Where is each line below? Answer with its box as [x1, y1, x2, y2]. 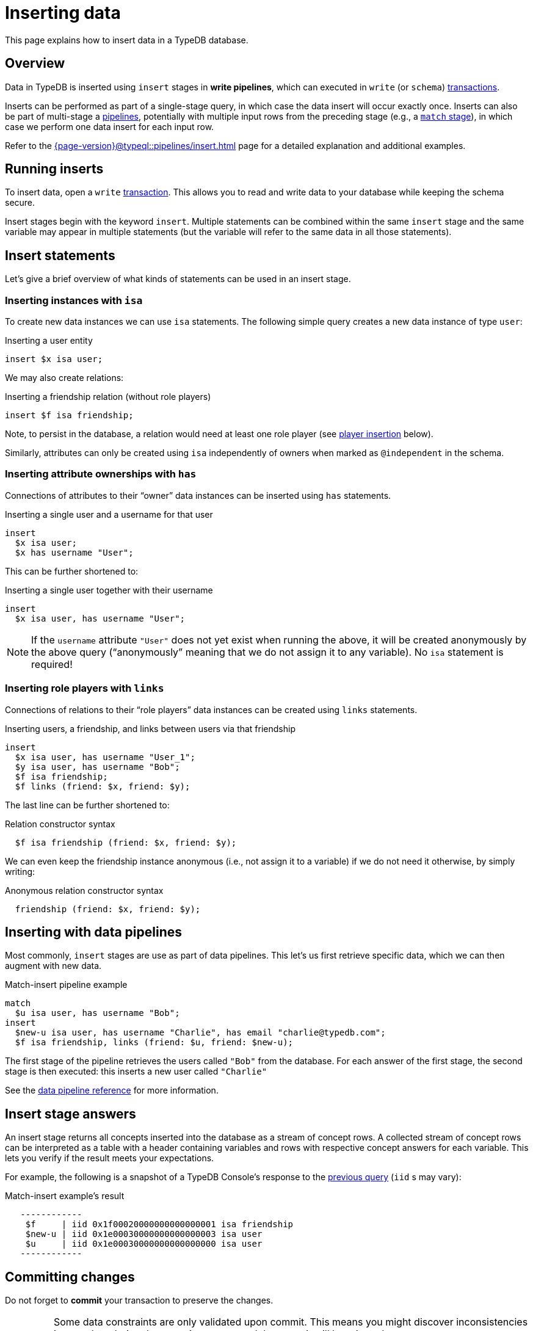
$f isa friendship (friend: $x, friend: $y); [15, 837, 237, 847]
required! [31, 658, 73, 670]
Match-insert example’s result [5, 1191, 125, 1202]
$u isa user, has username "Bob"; [15, 1008, 180, 1018]
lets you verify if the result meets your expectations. [5, 1153, 214, 1164]
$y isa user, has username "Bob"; [15, 761, 180, 772]
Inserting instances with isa [5, 294, 143, 306]
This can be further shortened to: [5, 565, 139, 576]
